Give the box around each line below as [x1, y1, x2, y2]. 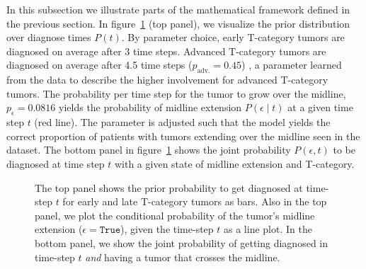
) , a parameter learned [241, 57, 342, 72]
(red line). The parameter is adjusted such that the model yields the [34, 115, 331, 130]
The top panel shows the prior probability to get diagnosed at [35, 180, 303, 195]
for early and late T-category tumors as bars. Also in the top [62, 194, 327, 209]
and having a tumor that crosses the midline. [85, 249, 280, 264]
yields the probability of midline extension [59, 100, 242, 115]
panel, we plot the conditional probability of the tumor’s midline [35, 207, 315, 222]
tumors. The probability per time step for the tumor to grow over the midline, [6, 86, 346, 101]
